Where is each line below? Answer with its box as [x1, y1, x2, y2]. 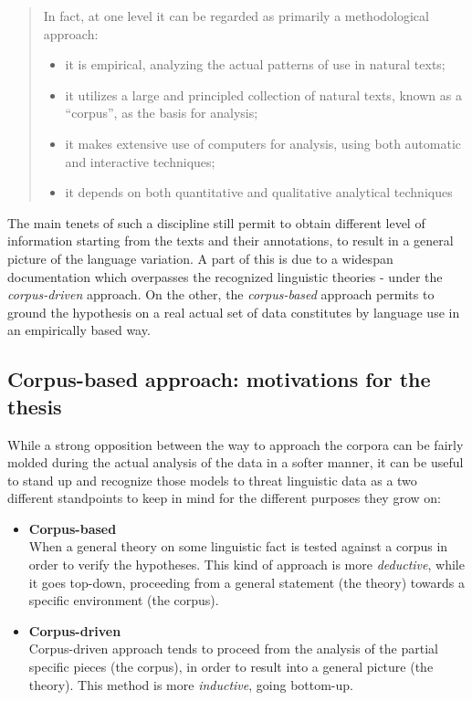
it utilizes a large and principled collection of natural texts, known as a [65, 85, 462, 104]
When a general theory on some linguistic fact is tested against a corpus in [28, 537, 448, 556]
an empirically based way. [7, 320, 151, 340]
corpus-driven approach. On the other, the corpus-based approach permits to [7, 285, 435, 304]
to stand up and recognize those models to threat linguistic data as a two [7, 470, 417, 489]
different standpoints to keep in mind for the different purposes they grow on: [7, 488, 441, 507]
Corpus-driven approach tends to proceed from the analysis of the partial [28, 639, 438, 658]
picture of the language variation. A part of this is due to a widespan [7, 248, 393, 267]
